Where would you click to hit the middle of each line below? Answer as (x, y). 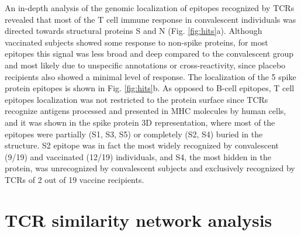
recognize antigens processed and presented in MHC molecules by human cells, (146, 111)
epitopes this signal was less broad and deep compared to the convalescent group (149, 53)
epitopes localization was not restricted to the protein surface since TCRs (136, 99)
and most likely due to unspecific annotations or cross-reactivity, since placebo (145, 65)
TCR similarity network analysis (139, 220)
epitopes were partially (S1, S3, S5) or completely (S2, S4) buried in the (134, 134)
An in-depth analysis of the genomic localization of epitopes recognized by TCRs (150, 8)
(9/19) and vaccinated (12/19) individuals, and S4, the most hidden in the (138, 156)
